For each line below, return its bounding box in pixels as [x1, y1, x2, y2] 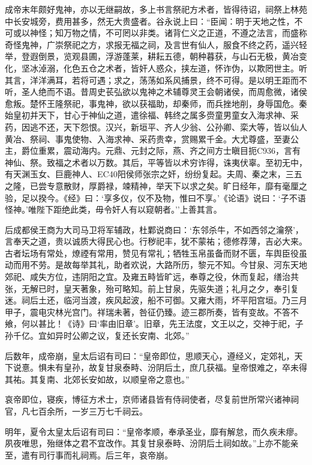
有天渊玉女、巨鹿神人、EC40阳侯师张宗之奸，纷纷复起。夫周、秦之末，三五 [5, 168, 302, 180]
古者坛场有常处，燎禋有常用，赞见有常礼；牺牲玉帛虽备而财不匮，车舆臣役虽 [5, 246, 307, 259]
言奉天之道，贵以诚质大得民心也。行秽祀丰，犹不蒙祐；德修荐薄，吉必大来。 [5, 235, 307, 248]
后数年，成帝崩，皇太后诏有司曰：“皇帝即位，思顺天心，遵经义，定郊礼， [5, 349, 295, 362]
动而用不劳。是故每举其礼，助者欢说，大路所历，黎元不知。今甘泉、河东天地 [5, 258, 307, 271]
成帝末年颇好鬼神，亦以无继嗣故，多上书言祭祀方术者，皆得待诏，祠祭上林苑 [5, 3, 307, 15]
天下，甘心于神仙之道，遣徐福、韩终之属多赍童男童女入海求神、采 [38, 109, 299, 121]
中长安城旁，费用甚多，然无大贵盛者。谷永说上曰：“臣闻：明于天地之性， [5, 14, 295, 27]
